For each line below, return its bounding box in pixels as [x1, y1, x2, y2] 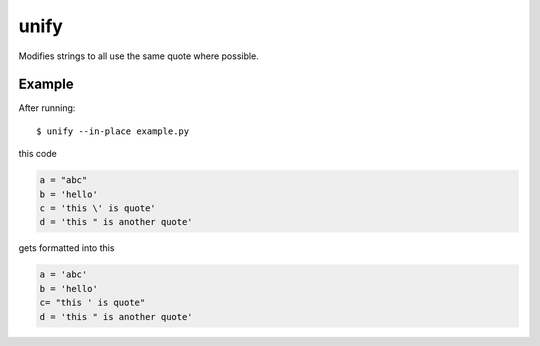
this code [18, 148, 57, 160]
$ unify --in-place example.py [36, 125, 190, 137]
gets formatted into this [18, 242, 115, 254]
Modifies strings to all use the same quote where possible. [18, 50, 259, 62]
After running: [18, 102, 76, 114]
